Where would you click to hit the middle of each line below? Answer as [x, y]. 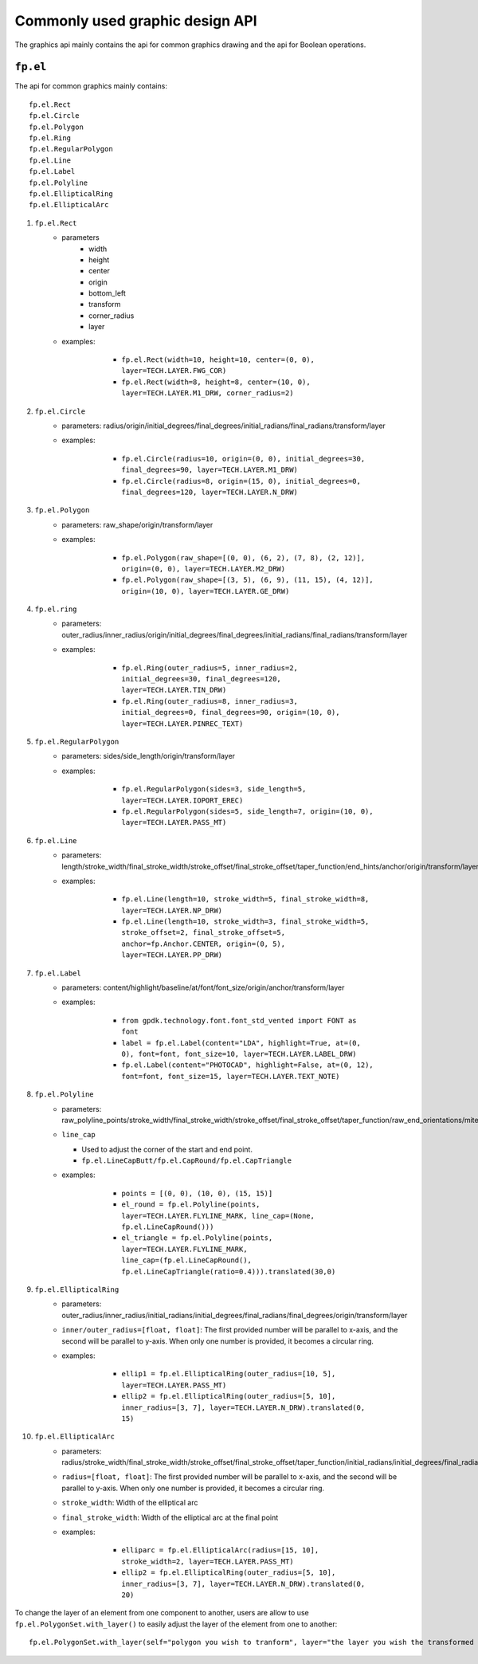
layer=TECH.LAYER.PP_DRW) [172, 955]
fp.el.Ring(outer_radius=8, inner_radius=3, [210, 701]
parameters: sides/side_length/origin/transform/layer [148, 756]
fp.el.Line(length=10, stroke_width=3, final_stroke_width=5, [245, 922]
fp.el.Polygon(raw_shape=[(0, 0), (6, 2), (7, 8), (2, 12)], [243, 557]
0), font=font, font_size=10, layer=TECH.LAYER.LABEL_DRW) [239, 1054]
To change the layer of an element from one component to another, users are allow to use [162, 1613]
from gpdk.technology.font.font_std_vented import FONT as [239, 1020]
